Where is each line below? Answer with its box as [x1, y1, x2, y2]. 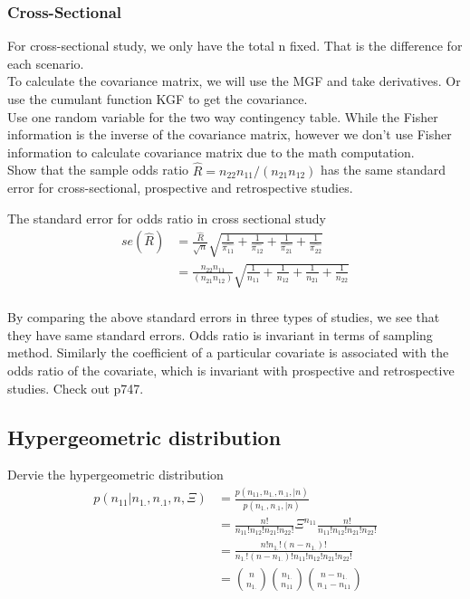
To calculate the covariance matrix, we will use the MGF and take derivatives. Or [7, 71, 461, 90]
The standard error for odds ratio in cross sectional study [7, 208, 326, 227]
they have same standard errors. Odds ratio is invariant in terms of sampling [7, 325, 433, 344]
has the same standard [321, 160, 446, 179]
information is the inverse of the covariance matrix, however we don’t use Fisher [7, 125, 452, 144]
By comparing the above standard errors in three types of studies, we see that [7, 308, 440, 327]
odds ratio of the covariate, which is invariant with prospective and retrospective [7, 361, 455, 380]
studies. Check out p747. [7, 378, 144, 397]
